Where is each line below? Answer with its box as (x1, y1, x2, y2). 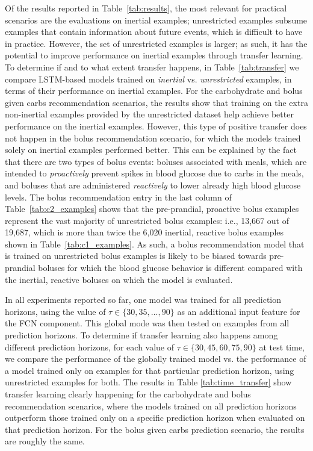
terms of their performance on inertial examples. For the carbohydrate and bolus (5, 84, 303, 97)
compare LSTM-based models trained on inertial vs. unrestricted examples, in (5, 72, 292, 85)
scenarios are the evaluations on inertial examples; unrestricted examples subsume (5, 13, 308, 26)
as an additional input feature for (177, 305, 300, 317)
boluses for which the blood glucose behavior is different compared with (38, 261, 303, 274)
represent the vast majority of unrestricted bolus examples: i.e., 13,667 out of (5, 214, 289, 226)
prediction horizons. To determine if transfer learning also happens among (5, 329, 278, 341)
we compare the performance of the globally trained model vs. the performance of (5, 352, 306, 365)
